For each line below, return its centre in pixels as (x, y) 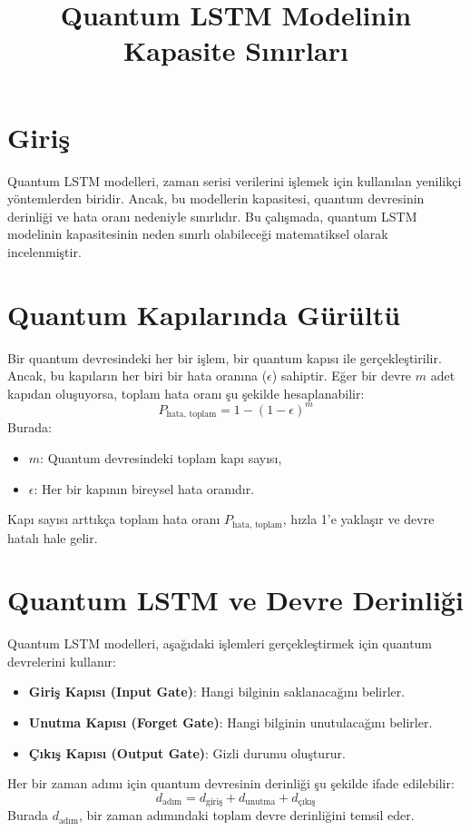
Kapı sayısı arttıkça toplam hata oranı (114, 519)
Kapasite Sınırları (236, 50)
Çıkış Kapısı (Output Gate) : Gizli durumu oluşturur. (187, 752)
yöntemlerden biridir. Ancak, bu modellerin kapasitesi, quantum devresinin (216, 198)
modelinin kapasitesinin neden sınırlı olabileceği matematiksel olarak (198, 234)
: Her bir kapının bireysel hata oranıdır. (144, 488)
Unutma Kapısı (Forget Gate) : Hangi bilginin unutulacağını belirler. (230, 722)
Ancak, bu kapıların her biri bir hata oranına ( (137, 376)
